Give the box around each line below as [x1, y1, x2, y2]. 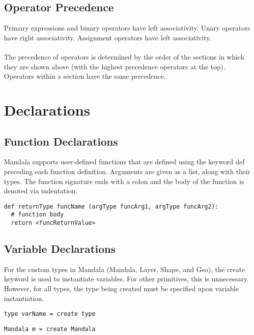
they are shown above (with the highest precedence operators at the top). [4, 61, 226, 71]
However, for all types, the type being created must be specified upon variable [4, 283, 239, 294]
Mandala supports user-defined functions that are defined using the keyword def [4, 156, 245, 167]
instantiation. [4, 293, 44, 303]
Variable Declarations [4, 241, 116, 256]
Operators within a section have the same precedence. [4, 71, 166, 81]
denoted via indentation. [4, 185, 78, 196]
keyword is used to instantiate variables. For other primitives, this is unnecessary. [4, 274, 249, 284]
